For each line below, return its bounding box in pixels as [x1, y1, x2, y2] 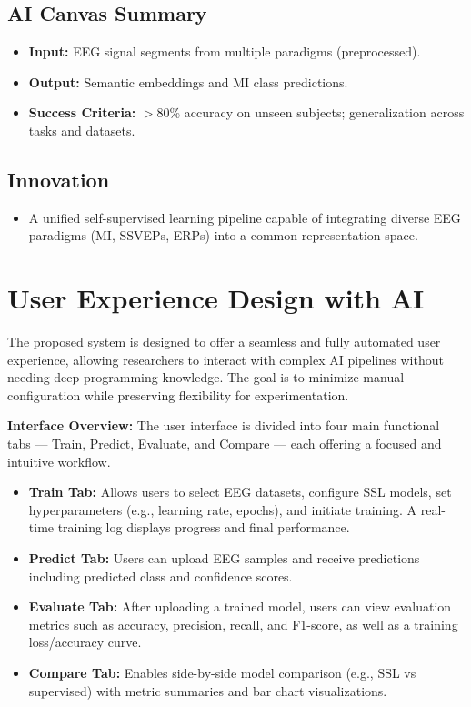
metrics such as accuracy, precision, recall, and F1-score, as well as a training [28, 614, 458, 633]
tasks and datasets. [28, 120, 135, 139]
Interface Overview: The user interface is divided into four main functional [7, 416, 440, 435]
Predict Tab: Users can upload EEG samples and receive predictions [28, 549, 420, 568]
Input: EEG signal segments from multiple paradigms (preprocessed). [28, 42, 421, 61]
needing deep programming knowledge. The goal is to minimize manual [7, 368, 405, 387]
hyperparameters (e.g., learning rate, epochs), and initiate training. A [28, 500, 417, 519]
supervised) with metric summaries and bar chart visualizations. [28, 681, 387, 700]
